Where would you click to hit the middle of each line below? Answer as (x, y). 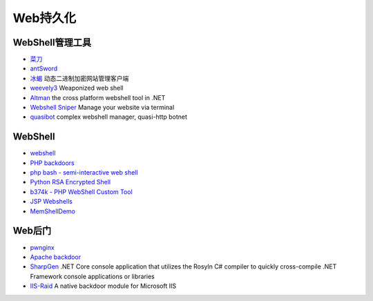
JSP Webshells (51, 202)
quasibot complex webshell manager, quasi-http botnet (109, 117)
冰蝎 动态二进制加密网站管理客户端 (79, 78)
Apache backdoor (56, 257)
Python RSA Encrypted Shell (70, 182)
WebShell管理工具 (52, 42)
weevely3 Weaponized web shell (77, 88)
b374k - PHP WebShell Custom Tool (81, 192)
